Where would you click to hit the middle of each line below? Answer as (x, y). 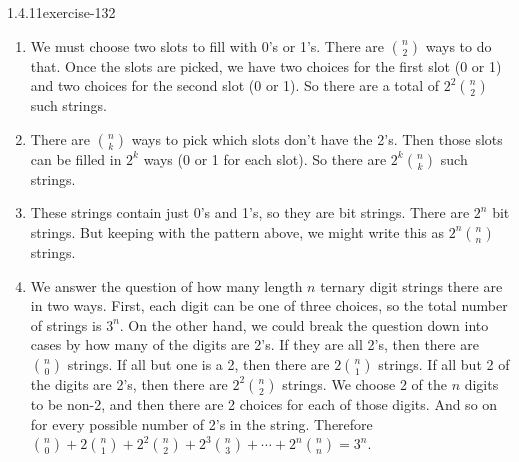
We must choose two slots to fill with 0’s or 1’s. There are (207, 45)
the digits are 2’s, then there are (129, 383)
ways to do (458, 45)
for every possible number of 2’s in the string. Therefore (201, 423)
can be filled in (76, 158)
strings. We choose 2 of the (364, 383)
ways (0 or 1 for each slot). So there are (265, 158)
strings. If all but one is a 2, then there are (198, 363)
